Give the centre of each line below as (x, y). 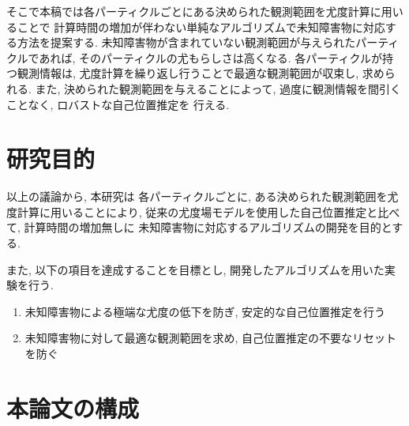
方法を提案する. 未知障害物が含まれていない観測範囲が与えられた (186, 42)
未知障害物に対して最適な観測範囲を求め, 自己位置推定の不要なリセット (210, 338)
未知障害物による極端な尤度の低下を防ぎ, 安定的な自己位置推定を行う (205, 311)
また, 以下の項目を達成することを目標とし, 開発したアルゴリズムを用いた (195, 269)
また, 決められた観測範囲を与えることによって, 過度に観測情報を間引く (218, 88)
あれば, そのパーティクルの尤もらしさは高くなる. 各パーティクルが (211, 57)
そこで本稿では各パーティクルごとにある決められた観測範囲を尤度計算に (194, 11)
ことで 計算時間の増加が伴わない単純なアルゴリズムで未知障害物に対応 (201, 26)
